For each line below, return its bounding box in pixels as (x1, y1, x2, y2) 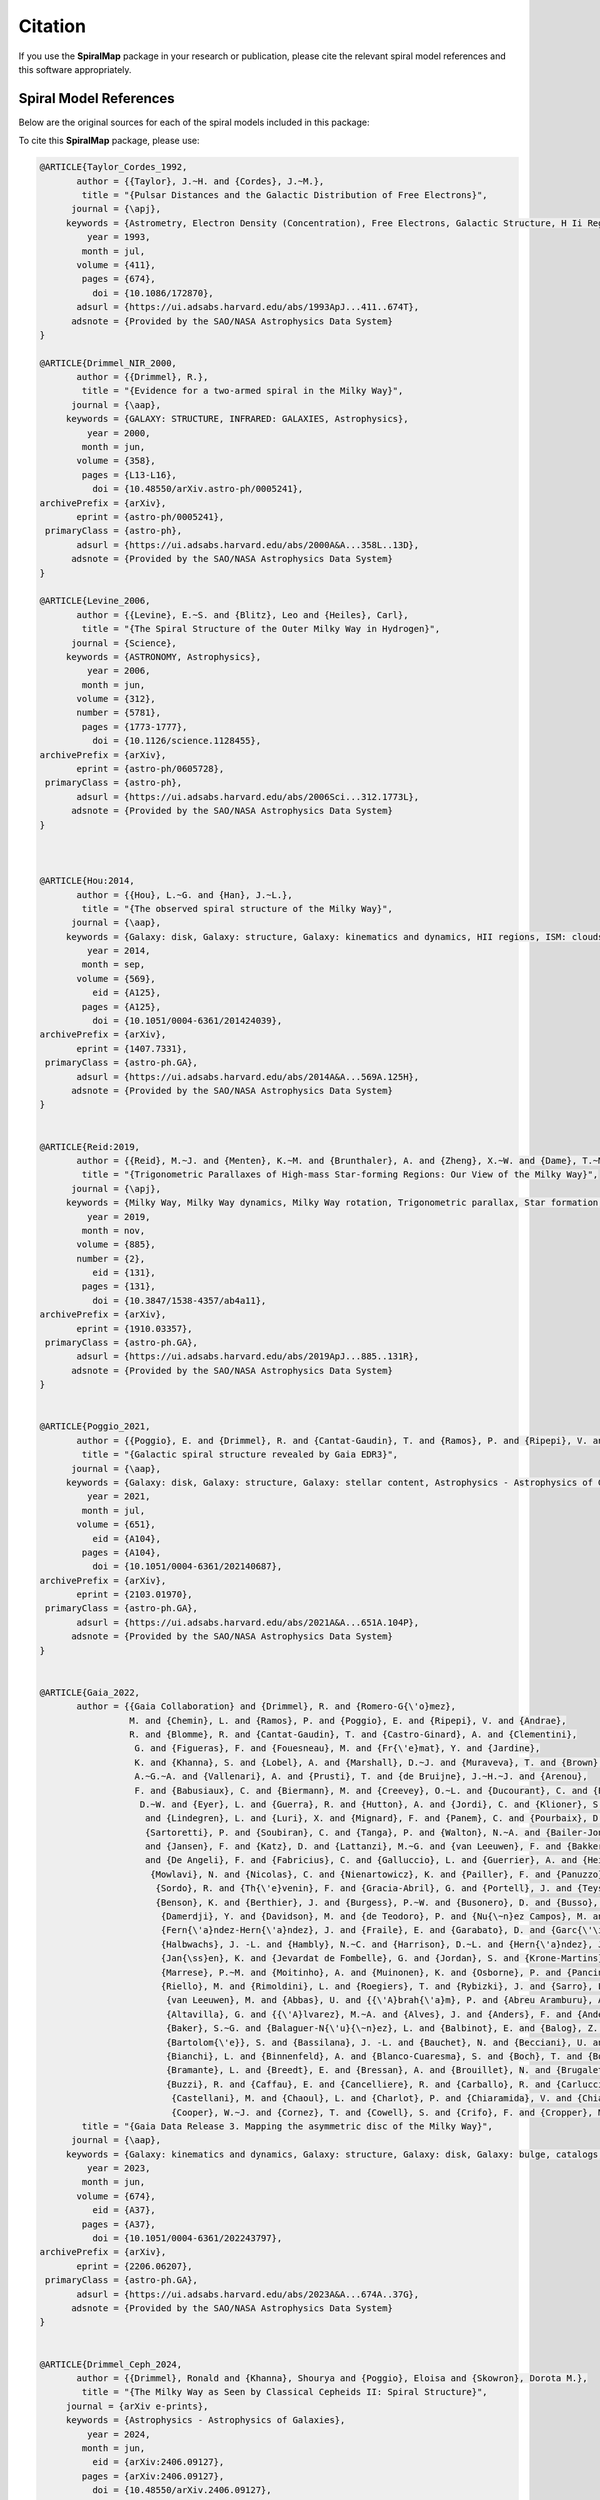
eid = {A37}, (91, 2205, 157, 2216)
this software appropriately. (18, 63, 132, 75)
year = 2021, (86, 1491, 151, 1502)
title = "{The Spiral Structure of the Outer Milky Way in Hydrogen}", (81, 623, 441, 635)
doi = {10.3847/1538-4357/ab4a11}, (91, 1295, 267, 1306)
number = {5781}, (76, 707, 162, 719)
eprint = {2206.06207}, (76, 2260, 194, 2272)
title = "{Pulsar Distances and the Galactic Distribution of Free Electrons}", (81, 190, 489, 200)
